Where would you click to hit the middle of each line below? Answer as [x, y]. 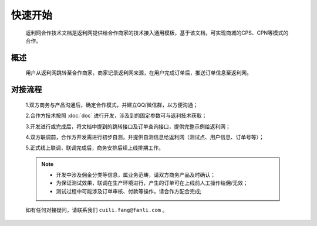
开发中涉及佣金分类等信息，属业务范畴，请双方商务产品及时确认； [136, 175]
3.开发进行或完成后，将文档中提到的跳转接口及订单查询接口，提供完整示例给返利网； [128, 126]
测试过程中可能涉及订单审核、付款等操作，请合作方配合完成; [129, 191]
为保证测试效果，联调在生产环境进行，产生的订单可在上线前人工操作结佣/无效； [152, 183]
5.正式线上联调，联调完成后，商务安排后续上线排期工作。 [95, 148]
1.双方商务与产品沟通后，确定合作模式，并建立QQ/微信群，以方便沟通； [112, 105]
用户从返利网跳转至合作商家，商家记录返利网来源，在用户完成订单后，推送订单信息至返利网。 [139, 73]
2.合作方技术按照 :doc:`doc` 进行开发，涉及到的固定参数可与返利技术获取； [116, 116]
